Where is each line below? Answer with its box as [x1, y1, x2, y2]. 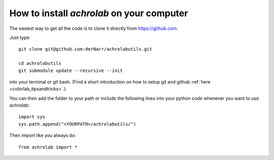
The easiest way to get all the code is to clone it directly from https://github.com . [9, 25, 179, 31]
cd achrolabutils [18, 61, 61, 66]
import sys [18, 114, 46, 120]
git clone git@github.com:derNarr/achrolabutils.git [18, 46, 152, 52]
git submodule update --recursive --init [18, 67, 123, 73]
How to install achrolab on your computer [9, 8, 188, 19]
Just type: [9, 34, 30, 41]
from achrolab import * [18, 144, 78, 150]
